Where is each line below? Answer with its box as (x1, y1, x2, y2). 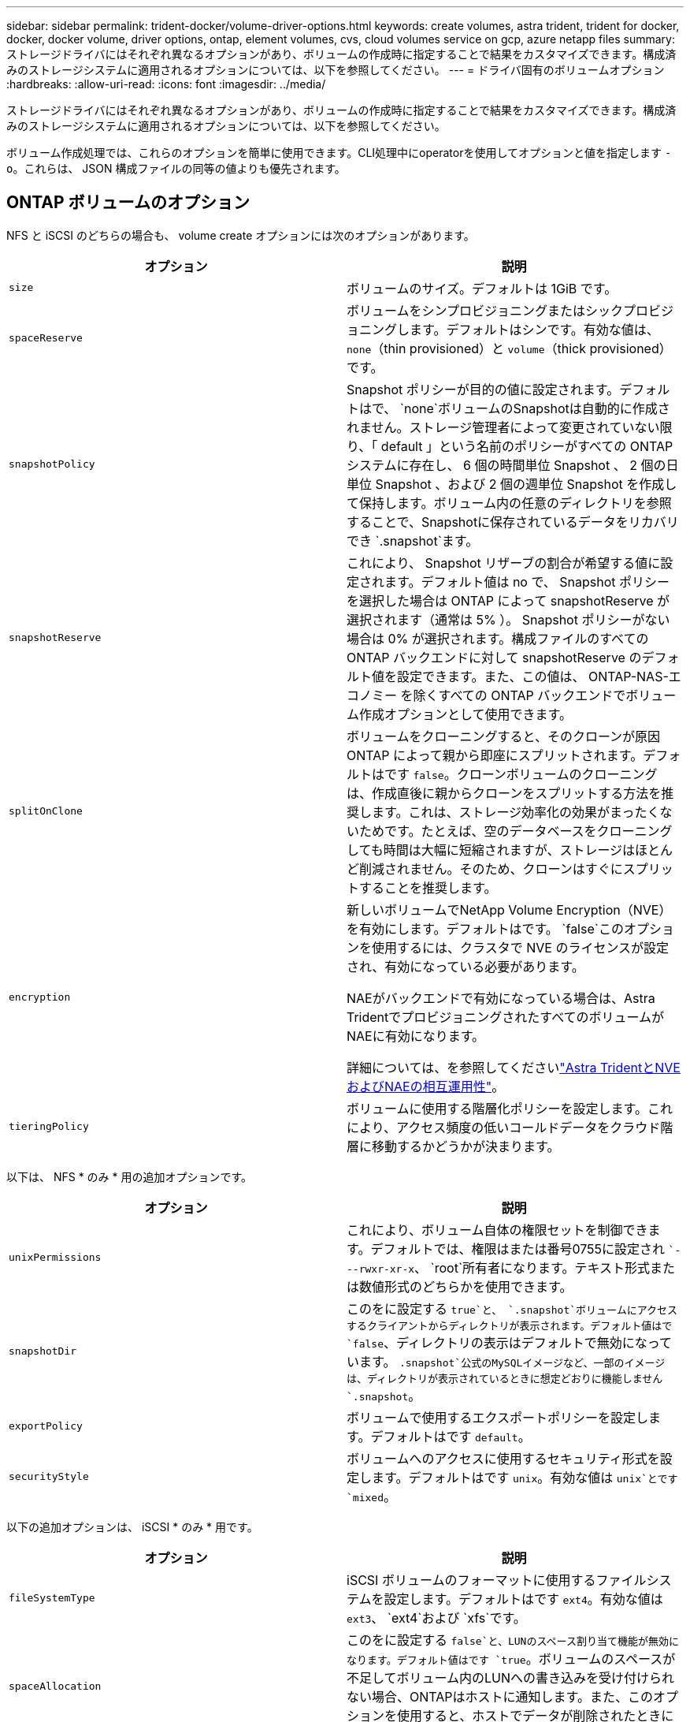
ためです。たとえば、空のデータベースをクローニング (359, 822, 673, 839)
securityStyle (9, 1470, 89, 1483)
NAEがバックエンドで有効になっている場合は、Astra (347, 990, 655, 1006)
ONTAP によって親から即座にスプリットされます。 (347, 747, 644, 763)
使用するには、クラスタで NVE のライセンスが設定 (372, 939, 670, 956)
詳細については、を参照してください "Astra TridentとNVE (347, 1059, 681, 1075)
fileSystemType (9, 1592, 95, 1605)
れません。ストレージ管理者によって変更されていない (347, 419, 660, 435)
